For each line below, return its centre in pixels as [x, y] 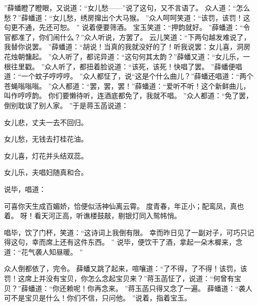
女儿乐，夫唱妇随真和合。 [46, 172]
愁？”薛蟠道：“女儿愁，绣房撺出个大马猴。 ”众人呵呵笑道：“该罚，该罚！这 [127, 17]
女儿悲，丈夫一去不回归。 [46, 122]
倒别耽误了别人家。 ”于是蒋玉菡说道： [66, 105]
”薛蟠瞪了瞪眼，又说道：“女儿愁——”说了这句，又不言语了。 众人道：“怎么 [127, 7]
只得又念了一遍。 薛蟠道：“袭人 [201, 288]
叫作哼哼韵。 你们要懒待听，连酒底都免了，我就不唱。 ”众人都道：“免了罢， [129, 95]
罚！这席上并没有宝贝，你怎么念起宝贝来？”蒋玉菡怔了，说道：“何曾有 [119, 278]
